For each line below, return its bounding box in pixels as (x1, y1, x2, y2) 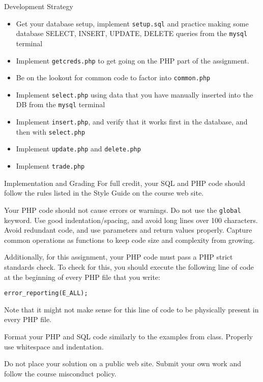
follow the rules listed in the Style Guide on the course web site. (4, 187, 204, 198)
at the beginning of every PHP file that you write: (4, 271, 160, 282)
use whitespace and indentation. (4, 341, 104, 352)
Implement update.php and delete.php (16, 143, 141, 154)
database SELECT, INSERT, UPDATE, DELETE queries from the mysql (16, 28, 248, 39)
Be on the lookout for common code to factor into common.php (16, 72, 211, 83)
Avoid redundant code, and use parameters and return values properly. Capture (4, 225, 252, 235)
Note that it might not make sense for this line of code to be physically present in (4, 304, 259, 314)
